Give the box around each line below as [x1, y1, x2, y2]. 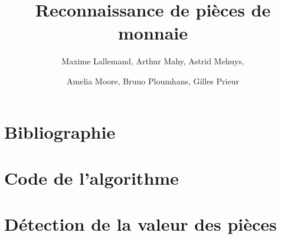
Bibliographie [4, 119, 116, 143]
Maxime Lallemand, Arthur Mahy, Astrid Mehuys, [61, 55, 244, 67]
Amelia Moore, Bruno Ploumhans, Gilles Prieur [67, 74, 239, 87]
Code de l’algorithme [4, 165, 179, 189]
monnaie [117, 21, 188, 45]
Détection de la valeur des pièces [4, 212, 277, 236]
